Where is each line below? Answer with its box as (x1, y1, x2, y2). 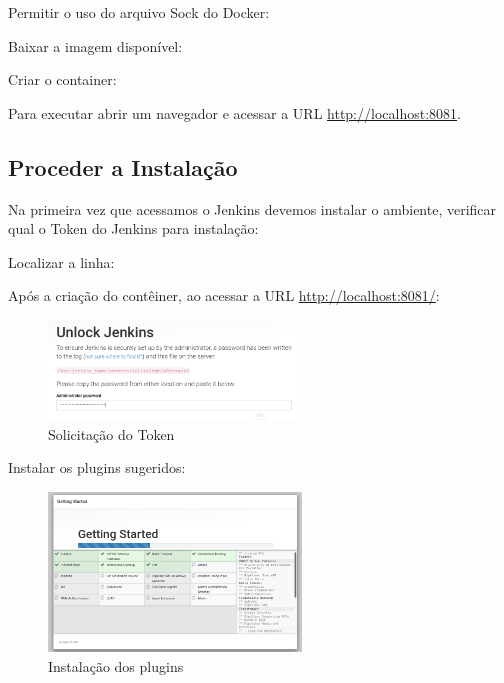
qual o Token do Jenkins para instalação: (8, 218, 259, 239)
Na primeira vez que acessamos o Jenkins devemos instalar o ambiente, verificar (8, 198, 497, 219)
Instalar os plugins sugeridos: (8, 457, 186, 478)
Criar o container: (8, 69, 117, 90)
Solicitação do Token (48, 423, 175, 444)
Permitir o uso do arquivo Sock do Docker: (8, 2, 270, 22)
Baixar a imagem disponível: (8, 35, 183, 56)
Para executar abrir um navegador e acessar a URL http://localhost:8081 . (8, 102, 461, 123)
